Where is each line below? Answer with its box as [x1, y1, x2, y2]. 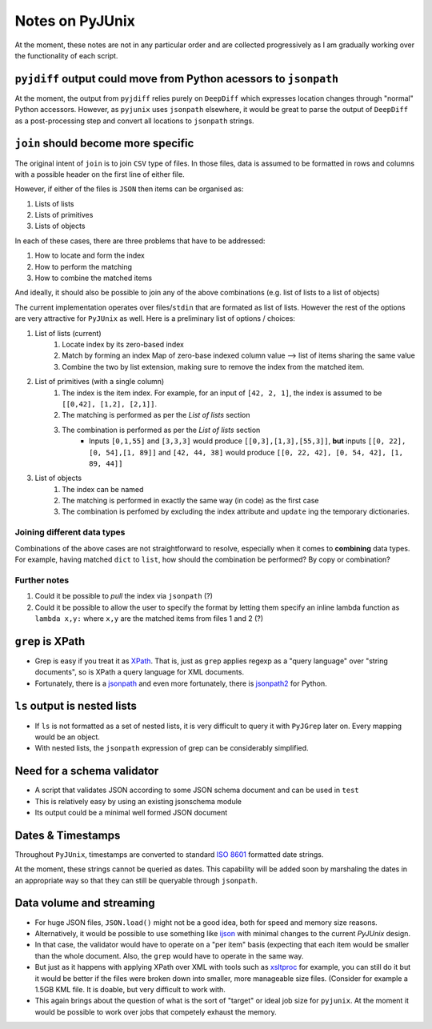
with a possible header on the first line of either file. [14, 169, 185, 179]
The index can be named [62, 484, 144, 494]
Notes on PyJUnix [14, 12, 136, 30]
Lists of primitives [34, 210, 94, 220]
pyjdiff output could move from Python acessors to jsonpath [14, 72, 339, 86]
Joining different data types [14, 527, 126, 538]
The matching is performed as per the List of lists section [62, 410, 251, 420]
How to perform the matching [34, 262, 132, 271]
